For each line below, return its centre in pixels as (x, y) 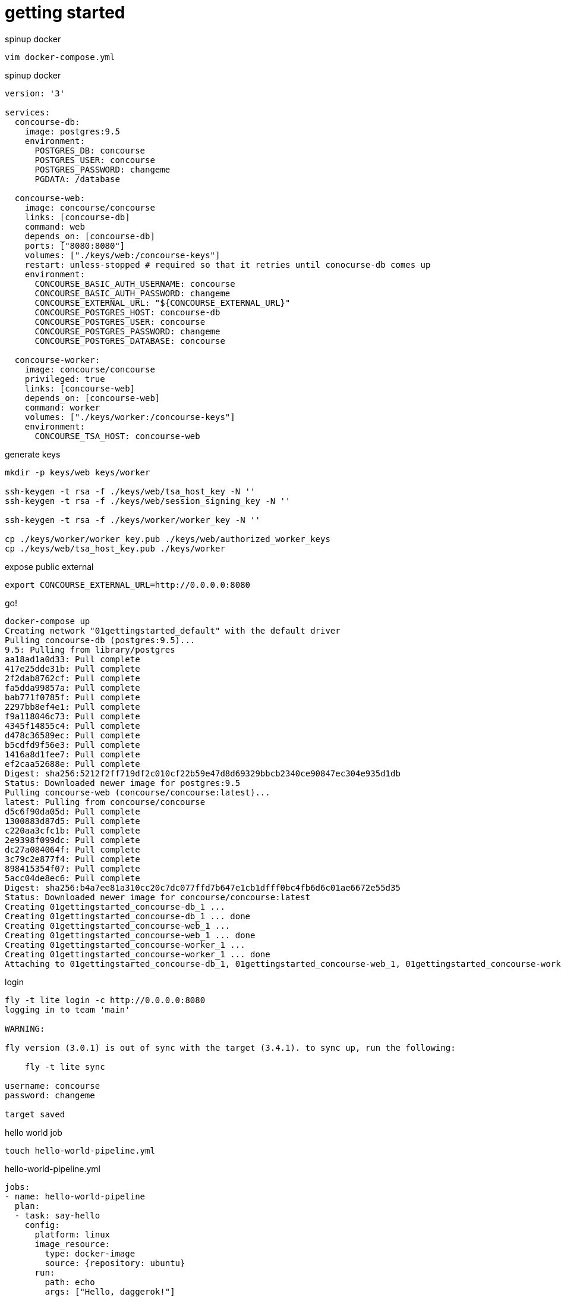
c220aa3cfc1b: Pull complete (73, 830)
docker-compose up (48, 621)
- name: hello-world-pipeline (75, 1196)
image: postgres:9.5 (72, 131)
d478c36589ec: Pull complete (73, 735)
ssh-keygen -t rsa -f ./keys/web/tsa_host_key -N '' (130, 491)
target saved (35, 1114)
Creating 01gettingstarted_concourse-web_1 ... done (130, 935)
